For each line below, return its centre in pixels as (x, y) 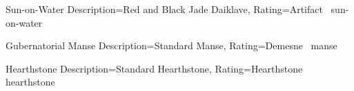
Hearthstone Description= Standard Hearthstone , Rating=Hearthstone (154, 68)
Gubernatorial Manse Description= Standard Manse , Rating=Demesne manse (171, 45)
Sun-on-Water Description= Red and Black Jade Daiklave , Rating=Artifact (164, 9)
